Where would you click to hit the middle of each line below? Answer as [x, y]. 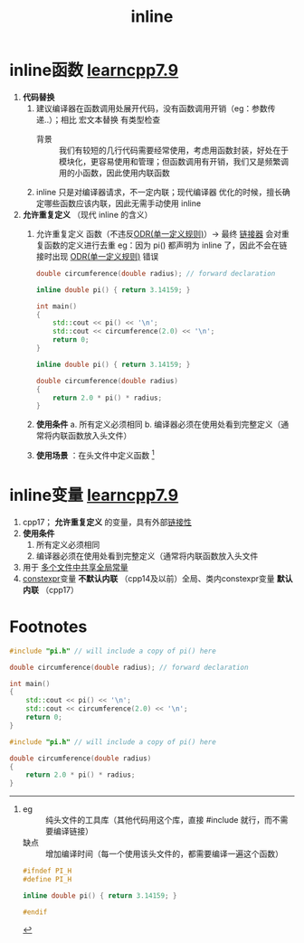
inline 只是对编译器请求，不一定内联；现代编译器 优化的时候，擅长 [159, 192]
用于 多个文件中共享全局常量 [75, 567]
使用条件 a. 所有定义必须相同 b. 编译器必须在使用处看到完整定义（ [158, 424]
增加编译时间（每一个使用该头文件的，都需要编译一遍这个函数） [164, 854]
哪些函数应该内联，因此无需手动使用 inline [123, 203]
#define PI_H [47, 880]
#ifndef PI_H [47, 871]
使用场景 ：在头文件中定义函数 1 [95, 454]
